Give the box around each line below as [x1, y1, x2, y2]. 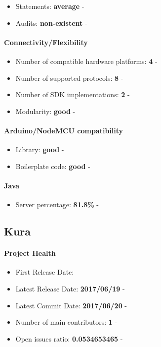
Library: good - [15, 144, 64, 155]
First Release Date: [15, 267, 74, 277]
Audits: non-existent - [15, 17, 87, 28]
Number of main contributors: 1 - [15, 317, 118, 327]
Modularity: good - [15, 106, 76, 116]
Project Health [4, 248, 56, 258]
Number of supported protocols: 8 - [15, 72, 123, 83]
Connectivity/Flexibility [4, 37, 88, 47]
